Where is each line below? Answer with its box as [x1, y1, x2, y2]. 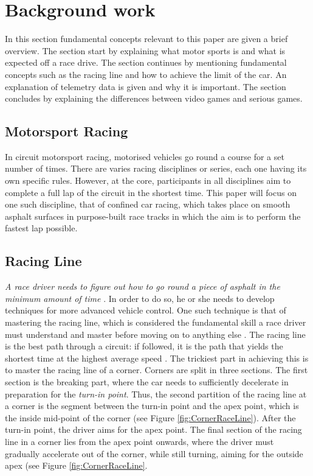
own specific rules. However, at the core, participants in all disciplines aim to [5, 174, 291, 187]
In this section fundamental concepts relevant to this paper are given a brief [5, 32, 288, 45]
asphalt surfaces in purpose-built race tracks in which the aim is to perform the [5, 209, 301, 222]
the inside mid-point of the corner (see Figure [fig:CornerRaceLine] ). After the [5, 411, 296, 424]
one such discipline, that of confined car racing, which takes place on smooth [5, 198, 291, 211]
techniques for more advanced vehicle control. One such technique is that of [5, 304, 286, 317]
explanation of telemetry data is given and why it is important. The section [5, 80, 286, 93]
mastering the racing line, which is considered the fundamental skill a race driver [5, 316, 306, 329]
